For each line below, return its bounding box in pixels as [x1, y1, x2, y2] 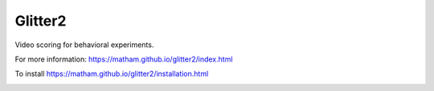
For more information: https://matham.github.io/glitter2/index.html [14, 54, 233, 64]
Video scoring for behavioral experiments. [14, 40, 154, 49]
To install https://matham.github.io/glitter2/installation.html [14, 69, 209, 79]
